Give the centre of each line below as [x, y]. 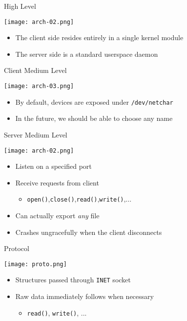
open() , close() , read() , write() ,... [79, 199]
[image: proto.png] [35, 264]
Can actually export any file [57, 216]
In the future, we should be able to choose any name [94, 118]
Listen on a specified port [53, 166]
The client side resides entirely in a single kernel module [99, 37]
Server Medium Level [36, 134]
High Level [20, 6]
